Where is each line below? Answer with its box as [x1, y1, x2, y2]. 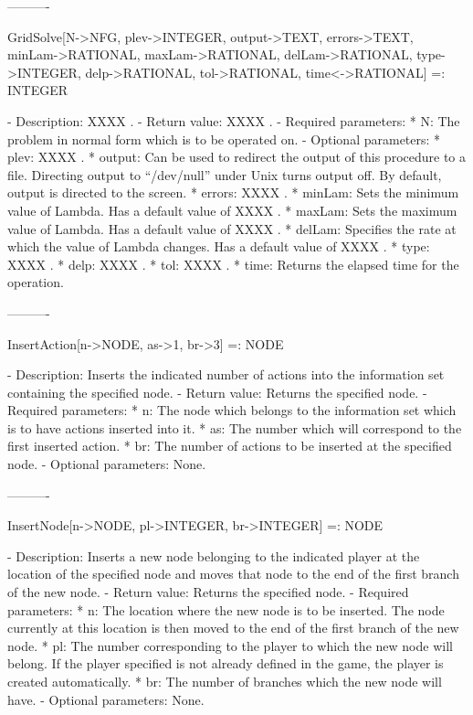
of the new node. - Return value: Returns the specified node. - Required [7, 582, 409, 602]
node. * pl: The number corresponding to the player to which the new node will [7, 635, 453, 655]
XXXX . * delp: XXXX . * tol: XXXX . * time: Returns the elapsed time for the [7, 254, 459, 273]
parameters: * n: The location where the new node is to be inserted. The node [7, 600, 445, 619]
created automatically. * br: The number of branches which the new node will [7, 672, 442, 690]
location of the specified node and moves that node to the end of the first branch [7, 564, 459, 583]
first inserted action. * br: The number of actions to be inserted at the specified [7, 436, 452, 455]
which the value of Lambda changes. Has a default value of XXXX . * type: [7, 237, 430, 256]
